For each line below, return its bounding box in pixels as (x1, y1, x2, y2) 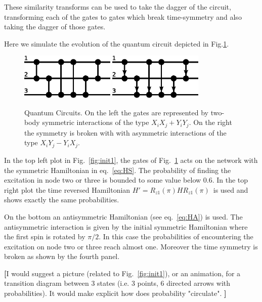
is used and (213, 184, 248, 195)
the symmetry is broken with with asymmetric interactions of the (24, 127, 227, 138)
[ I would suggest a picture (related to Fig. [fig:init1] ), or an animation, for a (4, 268, 241, 278)
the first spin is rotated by (4, 231, 85, 242)
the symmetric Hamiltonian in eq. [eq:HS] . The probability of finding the (4, 164, 231, 175)
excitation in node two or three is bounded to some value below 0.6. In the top (4, 175, 248, 185)
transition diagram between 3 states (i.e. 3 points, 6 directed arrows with (4, 278, 231, 288)
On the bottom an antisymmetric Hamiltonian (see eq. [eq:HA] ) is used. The (4, 211, 243, 222)
